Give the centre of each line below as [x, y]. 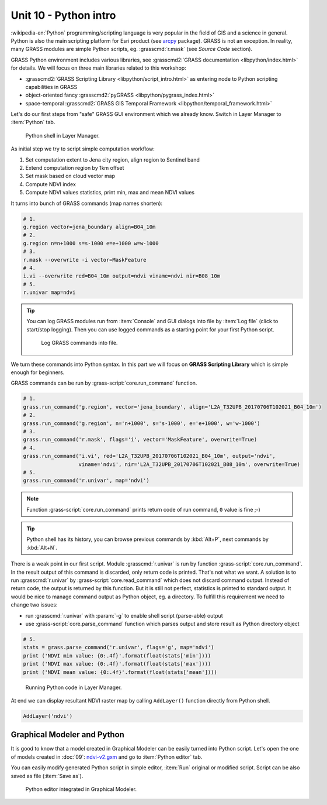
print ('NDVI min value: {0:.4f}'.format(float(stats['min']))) [117, 655]
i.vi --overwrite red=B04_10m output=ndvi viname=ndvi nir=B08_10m [122, 276]
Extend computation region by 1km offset [75, 168]
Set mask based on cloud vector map [70, 176]
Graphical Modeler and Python [68, 735]
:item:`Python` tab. [33, 122]
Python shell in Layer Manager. [62, 135]
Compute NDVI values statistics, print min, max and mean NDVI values [110, 193]
